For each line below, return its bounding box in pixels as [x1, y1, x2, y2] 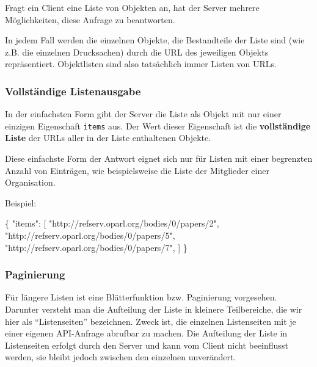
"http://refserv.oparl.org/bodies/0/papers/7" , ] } [5, 241, 188, 253]
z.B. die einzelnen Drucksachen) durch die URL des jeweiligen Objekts [5, 45, 269, 58]
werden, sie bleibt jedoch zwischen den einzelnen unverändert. [5, 351, 236, 363]
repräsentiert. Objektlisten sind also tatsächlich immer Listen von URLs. [5, 57, 277, 70]
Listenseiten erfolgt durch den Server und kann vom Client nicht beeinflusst [5, 338, 288, 351]
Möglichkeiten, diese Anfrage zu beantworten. [5, 13, 175, 26]
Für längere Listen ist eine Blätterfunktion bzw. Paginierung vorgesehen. [5, 291, 277, 303]
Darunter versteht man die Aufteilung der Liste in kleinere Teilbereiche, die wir [5, 303, 302, 315]
